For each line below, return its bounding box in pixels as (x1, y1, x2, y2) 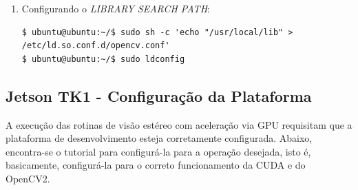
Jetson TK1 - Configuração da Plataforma (6, 85, 312, 106)
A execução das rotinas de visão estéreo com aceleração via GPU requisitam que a (6, 117, 352, 131)
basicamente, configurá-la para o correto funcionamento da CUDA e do (6, 158, 306, 172)
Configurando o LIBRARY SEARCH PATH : (21, 1, 210, 15)
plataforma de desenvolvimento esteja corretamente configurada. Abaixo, (6, 131, 313, 145)
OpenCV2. (6, 171, 50, 185)
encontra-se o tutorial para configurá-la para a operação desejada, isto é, (6, 144, 311, 158)
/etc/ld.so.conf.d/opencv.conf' (21, 41, 170, 51)
